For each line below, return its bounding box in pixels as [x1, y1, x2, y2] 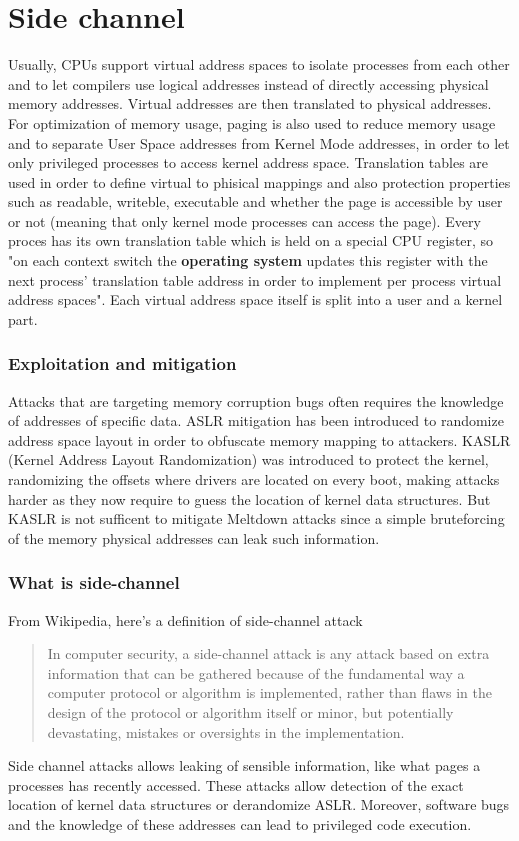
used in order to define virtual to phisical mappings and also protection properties [8, 171, 511, 192]
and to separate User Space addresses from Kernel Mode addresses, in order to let [8, 132, 510, 153]
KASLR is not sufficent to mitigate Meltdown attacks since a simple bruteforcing [8, 508, 505, 529]
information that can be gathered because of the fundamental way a [47, 662, 465, 683]
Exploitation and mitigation [8, 351, 237, 376]
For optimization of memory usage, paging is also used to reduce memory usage [8, 112, 496, 133]
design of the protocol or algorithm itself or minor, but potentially [47, 702, 454, 722]
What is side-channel [8, 570, 180, 595]
